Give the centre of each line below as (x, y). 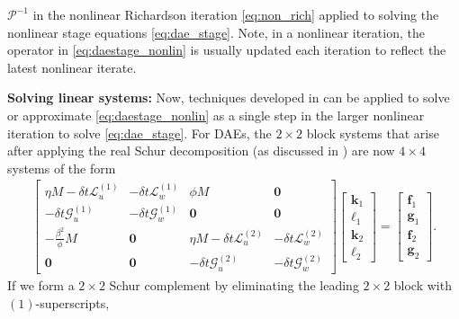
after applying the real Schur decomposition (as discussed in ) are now (201, 151)
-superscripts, (72, 302)
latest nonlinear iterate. (72, 67)
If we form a (41, 284)
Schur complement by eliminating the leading (234, 284)
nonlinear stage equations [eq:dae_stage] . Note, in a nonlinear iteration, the (216, 32)
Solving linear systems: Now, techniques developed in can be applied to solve (229, 97)
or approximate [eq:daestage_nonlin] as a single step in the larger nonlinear (216, 115)
